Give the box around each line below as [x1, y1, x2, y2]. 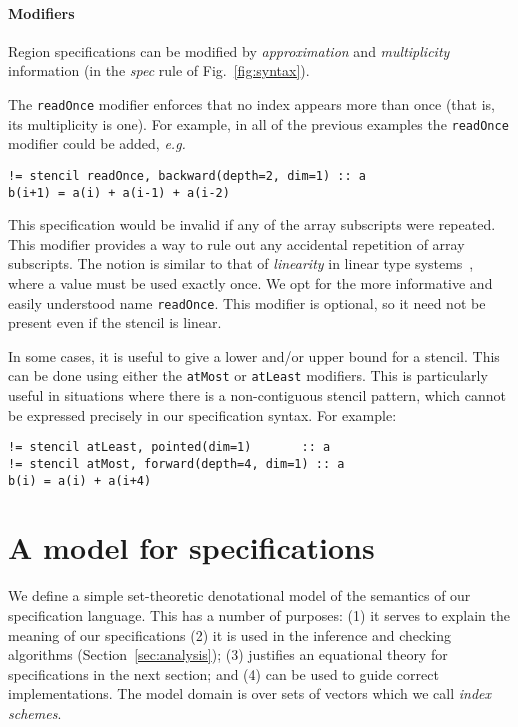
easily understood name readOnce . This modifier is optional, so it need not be [8, 292, 486, 313]
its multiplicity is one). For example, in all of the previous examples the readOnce [8, 113, 509, 134]
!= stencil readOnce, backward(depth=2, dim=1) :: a [8, 168, 366, 183]
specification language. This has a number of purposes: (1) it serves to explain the [8, 604, 510, 625]
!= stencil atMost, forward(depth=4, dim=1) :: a [8, 456, 345, 471]
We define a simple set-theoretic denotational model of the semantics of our [8, 585, 471, 606]
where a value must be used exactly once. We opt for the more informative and [8, 272, 493, 293]
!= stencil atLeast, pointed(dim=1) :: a [8, 440, 331, 455]
